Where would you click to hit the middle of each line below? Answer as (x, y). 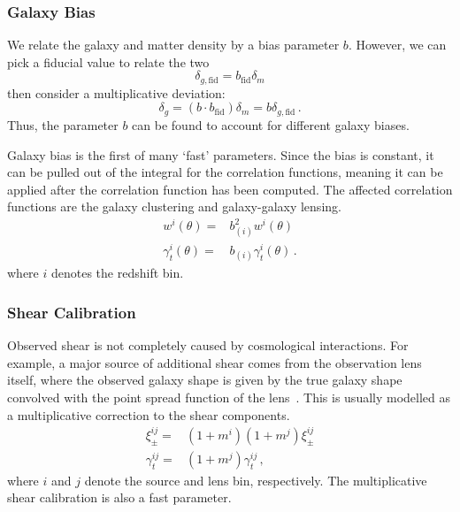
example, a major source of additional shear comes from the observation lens (215, 362)
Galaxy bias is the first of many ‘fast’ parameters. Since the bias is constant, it (221, 154)
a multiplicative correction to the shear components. (149, 414)
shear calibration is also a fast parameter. (119, 497)
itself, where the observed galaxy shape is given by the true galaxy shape (205, 380)
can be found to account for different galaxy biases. (271, 124)
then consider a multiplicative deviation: (116, 92)
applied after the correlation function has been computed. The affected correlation (230, 189)
